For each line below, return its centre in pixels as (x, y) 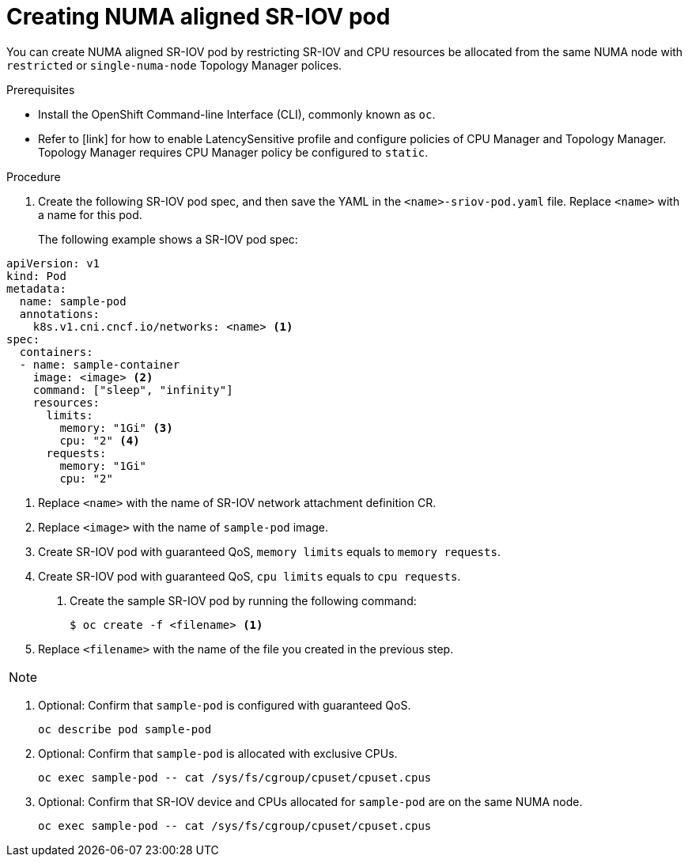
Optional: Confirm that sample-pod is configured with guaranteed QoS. (225, 705)
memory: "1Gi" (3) (116, 428)
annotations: (60, 314)
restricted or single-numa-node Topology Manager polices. (174, 65)
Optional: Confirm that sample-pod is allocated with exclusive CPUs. (218, 753)
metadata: (36, 288)
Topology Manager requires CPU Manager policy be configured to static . (233, 152)
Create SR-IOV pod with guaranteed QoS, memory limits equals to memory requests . (269, 551)
